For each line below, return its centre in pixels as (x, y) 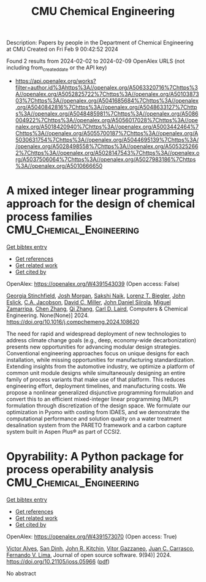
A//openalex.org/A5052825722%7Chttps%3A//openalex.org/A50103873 (107, 94)
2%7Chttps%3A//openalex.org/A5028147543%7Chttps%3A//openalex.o (107, 152)
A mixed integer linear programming (100, 191)
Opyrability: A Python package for (95, 457)
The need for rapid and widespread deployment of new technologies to (97, 334)
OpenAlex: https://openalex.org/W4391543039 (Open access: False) (93, 283)
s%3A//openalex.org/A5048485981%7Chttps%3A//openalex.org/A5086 (107, 113)
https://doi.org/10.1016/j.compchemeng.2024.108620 (73, 321)
